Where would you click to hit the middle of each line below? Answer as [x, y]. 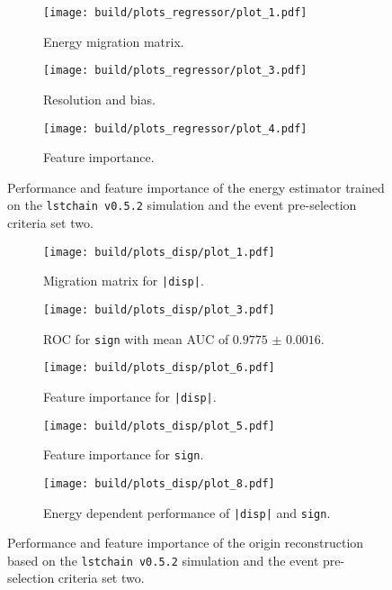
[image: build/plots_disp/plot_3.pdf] [159, 309]
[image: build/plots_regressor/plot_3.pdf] [175, 71]
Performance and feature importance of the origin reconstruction [186, 543]
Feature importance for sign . [124, 454]
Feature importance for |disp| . [130, 396]
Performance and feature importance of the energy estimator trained [196, 187]
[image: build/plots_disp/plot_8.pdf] [159, 483]
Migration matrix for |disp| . [124, 281]
